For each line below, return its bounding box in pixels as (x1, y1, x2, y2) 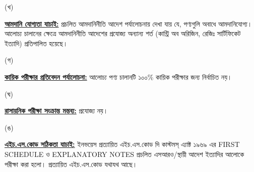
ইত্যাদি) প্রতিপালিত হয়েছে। (5, 38, 68, 48)
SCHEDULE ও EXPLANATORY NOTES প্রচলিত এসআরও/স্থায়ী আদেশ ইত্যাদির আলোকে (5, 148, 244, 159)
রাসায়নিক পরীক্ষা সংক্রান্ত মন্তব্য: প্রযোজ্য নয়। (5, 105, 108, 116)
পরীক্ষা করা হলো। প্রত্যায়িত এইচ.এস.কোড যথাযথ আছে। (5, 158, 138, 169)
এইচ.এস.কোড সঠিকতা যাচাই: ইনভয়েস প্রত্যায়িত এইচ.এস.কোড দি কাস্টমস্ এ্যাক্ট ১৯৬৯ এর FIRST (5, 139, 240, 149)
